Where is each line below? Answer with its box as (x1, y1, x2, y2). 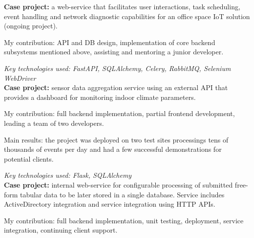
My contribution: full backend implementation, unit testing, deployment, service (4, 215, 244, 225)
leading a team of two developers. (4, 118, 104, 128)
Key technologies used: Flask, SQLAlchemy (4, 170, 132, 180)
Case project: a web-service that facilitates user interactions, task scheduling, (4, 1, 240, 11)
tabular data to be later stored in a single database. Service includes (20, 189, 225, 199)
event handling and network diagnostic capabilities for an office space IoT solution (4, 11, 250, 21)
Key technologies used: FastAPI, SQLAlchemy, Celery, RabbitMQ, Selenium (4, 63, 231, 73)
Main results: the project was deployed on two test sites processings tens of (4, 134, 229, 144)
